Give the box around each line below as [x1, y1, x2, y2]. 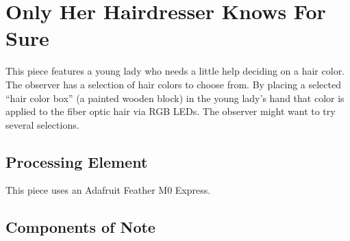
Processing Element [5, 151, 148, 172]
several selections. [5, 117, 79, 131]
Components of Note [5, 216, 155, 238]
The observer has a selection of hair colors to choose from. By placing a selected [5, 77, 341, 91]
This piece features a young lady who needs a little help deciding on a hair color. [5, 64, 345, 78]
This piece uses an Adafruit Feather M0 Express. [5, 183, 211, 197]
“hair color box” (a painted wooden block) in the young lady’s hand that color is [5, 90, 345, 105]
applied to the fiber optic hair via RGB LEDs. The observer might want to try [5, 104, 336, 118]
